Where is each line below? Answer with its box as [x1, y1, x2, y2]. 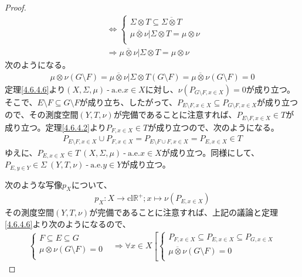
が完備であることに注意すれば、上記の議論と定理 [89, 206, 279, 218]
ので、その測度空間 [5, 108, 79, 121]
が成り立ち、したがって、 [79, 95, 178, 108]
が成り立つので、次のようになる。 [148, 121, 279, 133]
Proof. [5, 1, 26, 13]
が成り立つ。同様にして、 [161, 146, 260, 158]
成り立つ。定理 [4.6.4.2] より [5, 121, 106, 133]
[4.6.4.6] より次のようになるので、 [5, 217, 131, 230]
